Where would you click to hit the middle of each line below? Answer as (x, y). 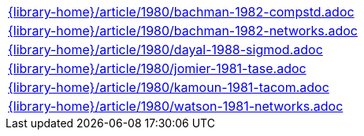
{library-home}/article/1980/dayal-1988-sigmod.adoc (165, 50)
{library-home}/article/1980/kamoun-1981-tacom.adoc (169, 87)
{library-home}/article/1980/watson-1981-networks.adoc (176, 106)
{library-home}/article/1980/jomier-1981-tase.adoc (157, 68)
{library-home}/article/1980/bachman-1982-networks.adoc (183, 31)
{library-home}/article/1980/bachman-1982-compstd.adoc (181, 12)
